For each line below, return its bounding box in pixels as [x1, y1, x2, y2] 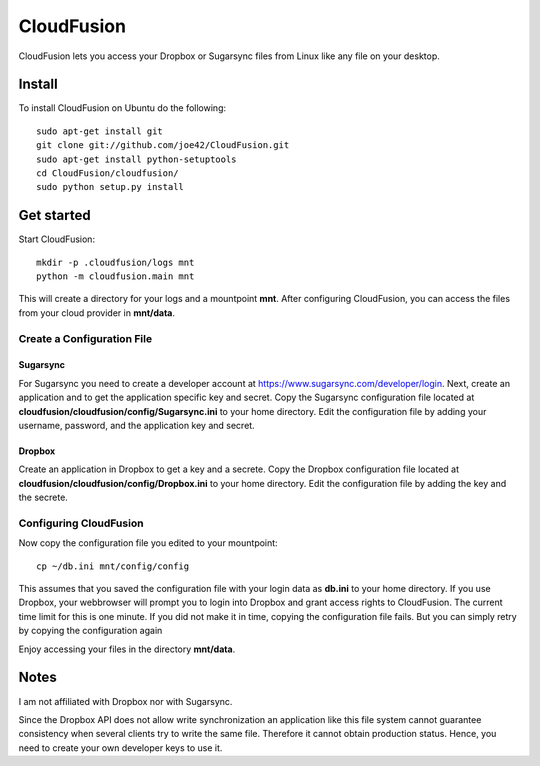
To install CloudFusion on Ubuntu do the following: [18, 102, 227, 114]
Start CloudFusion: [18, 233, 95, 245]
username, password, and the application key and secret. [18, 420, 255, 431]
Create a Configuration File [18, 331, 153, 345]
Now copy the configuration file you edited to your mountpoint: [18, 537, 279, 549]
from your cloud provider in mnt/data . [18, 306, 175, 319]
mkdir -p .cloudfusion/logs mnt [36, 256, 195, 268]
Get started [18, 207, 91, 224]
